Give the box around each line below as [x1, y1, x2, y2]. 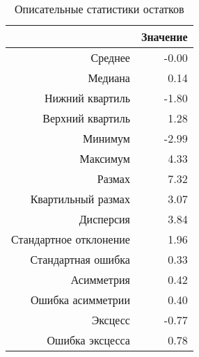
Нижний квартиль [44, 90, 130, 106]
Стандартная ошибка [30, 251, 130, 267]
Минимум [83, 130, 130, 146]
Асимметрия [70, 271, 130, 287]
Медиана [88, 70, 130, 86]
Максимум [79, 150, 130, 166]
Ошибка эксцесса [47, 332, 130, 348]
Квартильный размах [30, 191, 130, 207]
